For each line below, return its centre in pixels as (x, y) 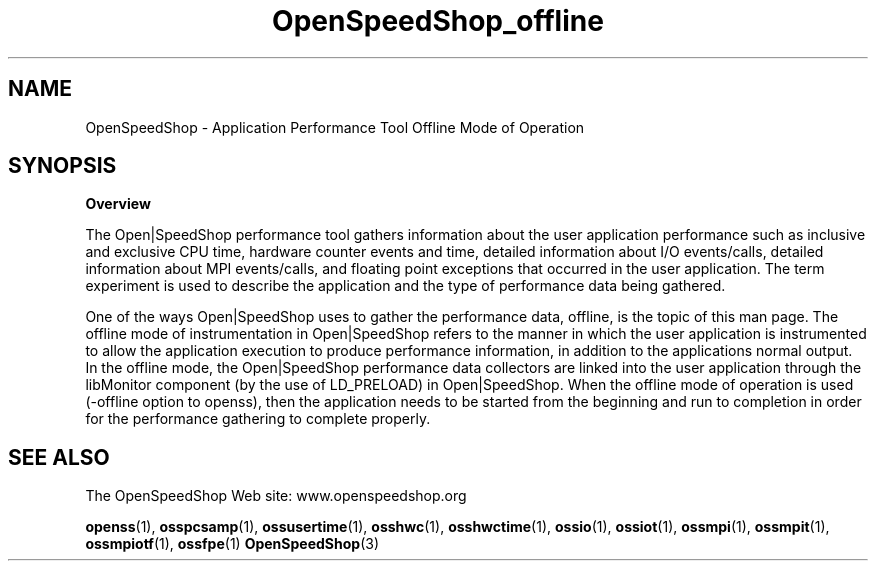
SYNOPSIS (62, 166)
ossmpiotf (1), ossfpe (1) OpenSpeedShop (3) (232, 544)
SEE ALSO (59, 457)
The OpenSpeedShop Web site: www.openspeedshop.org (276, 496)
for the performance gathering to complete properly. (258, 419)
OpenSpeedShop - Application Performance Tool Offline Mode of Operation (335, 127)
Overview (118, 204)
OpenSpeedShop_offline (438, 21)
